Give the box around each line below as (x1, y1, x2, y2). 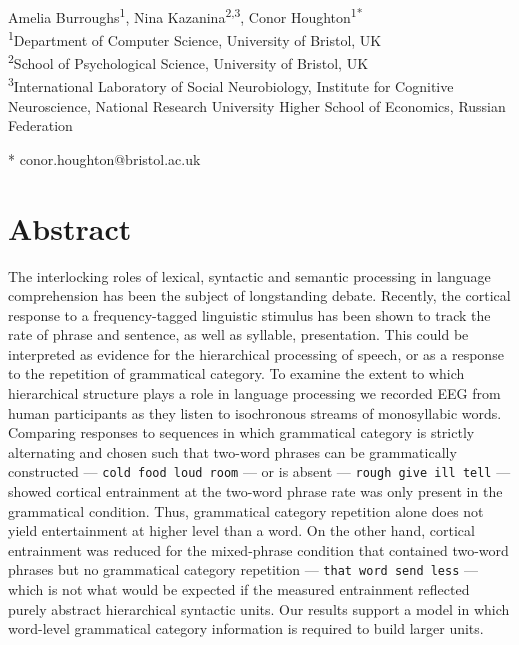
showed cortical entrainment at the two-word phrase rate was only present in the (8, 481, 503, 502)
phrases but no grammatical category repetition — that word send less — (8, 559, 479, 580)
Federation (8, 115, 73, 136)
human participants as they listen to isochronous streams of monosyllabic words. (8, 402, 502, 423)
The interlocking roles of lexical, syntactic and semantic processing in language (8, 265, 491, 286)
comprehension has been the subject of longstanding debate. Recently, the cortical (8, 285, 511, 306)
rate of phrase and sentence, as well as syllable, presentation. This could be (8, 324, 469, 345)
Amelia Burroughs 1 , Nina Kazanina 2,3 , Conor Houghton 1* (8, 3, 363, 27)
